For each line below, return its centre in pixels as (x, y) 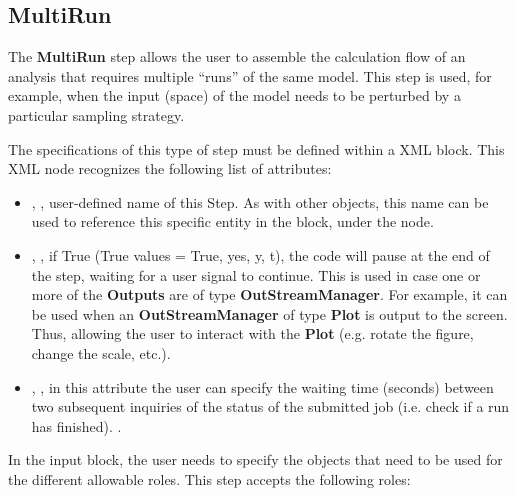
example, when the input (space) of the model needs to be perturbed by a (234, 95)
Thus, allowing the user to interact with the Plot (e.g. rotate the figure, (252, 333)
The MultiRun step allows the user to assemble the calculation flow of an (237, 56)
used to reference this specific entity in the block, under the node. (232, 221)
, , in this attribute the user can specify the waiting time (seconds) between (262, 386)
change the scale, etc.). (101, 352)
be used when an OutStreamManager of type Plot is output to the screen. (269, 313)
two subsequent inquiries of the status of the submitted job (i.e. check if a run (270, 406)
